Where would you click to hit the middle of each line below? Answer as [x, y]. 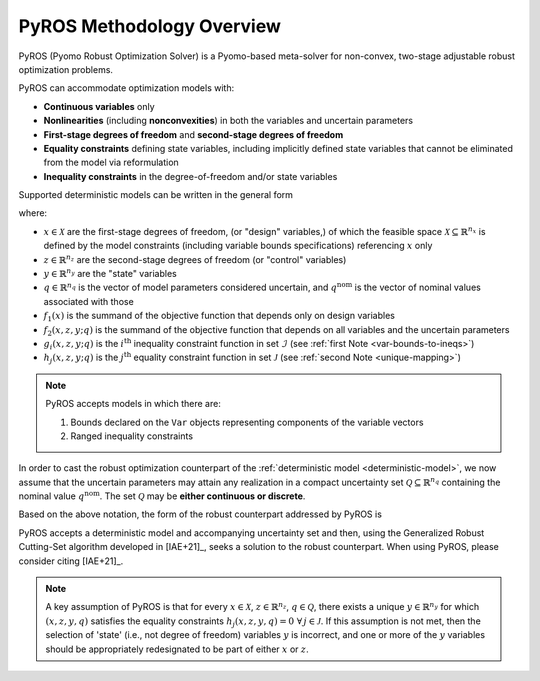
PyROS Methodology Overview [150, 26]
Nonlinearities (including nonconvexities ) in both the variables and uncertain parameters [228, 121]
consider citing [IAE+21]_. [71, 561]
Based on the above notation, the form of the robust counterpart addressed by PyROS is [200, 514]
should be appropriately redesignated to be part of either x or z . [177, 649]
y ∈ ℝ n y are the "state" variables [110, 273]
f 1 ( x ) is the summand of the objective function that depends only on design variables [219, 317]
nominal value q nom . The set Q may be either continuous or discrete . [162, 495]
